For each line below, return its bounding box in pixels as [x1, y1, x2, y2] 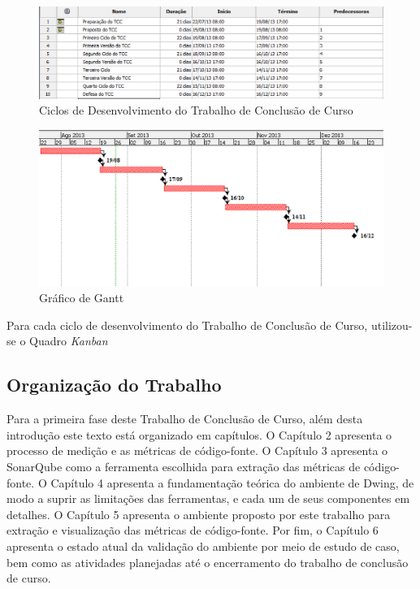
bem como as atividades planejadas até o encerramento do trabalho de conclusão [6, 553, 409, 570]
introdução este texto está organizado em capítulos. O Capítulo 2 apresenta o [6, 426, 392, 443]
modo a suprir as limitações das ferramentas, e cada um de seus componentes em [6, 490, 410, 507]
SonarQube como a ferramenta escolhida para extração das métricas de [6, 457, 361, 474]
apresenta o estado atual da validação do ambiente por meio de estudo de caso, [6, 537, 400, 554]
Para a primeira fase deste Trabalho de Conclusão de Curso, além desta [6, 410, 363, 427]
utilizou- [370, 316, 413, 333]
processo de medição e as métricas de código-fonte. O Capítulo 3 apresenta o [6, 442, 388, 459]
